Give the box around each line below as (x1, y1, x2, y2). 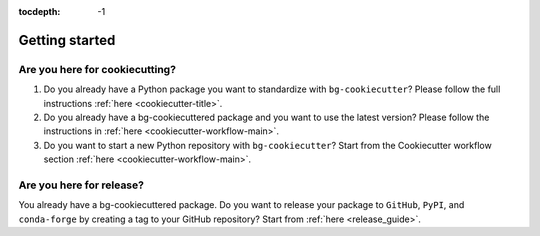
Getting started (18, 31, 116, 49)
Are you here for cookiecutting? (18, 62, 177, 76)
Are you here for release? (18, 178, 145, 192)
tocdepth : (18, 6, 61, 17)
